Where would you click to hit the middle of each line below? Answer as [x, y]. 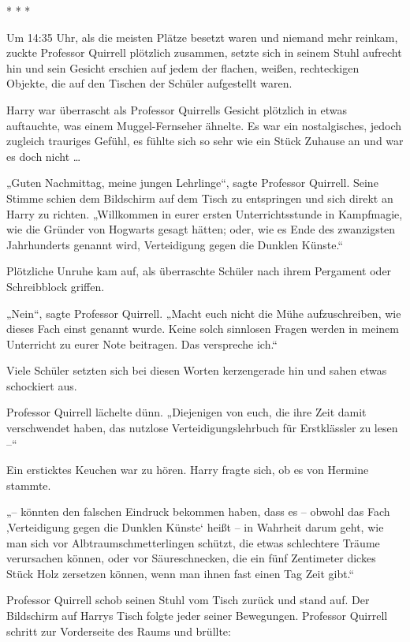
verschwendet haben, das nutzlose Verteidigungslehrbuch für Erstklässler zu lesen [202, 428]
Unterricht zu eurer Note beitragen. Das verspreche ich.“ [142, 343]
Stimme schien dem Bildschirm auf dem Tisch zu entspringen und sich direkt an [200, 198]
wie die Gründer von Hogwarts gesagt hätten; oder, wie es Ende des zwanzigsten [201, 229]
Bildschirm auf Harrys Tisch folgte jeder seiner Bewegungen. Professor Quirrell [197, 615]
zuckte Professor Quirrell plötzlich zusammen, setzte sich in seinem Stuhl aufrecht [204, 52]
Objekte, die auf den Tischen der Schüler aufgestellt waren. [149, 83]
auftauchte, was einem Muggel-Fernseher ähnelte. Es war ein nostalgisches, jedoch [204, 125]
